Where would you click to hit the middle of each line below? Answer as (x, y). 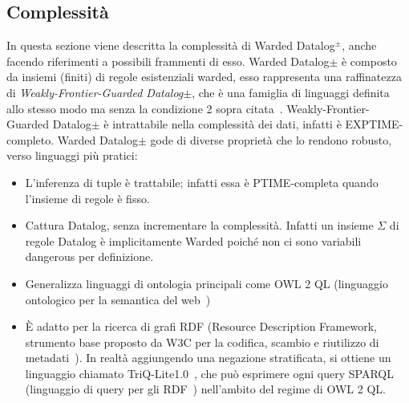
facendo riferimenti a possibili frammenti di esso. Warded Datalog (168, 61)
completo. (30, 139)
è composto (369, 61)
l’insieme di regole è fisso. (87, 198)
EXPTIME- (374, 124)
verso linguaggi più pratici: (72, 155)
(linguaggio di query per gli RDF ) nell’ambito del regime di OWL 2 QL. (205, 389)
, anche (359, 45)
